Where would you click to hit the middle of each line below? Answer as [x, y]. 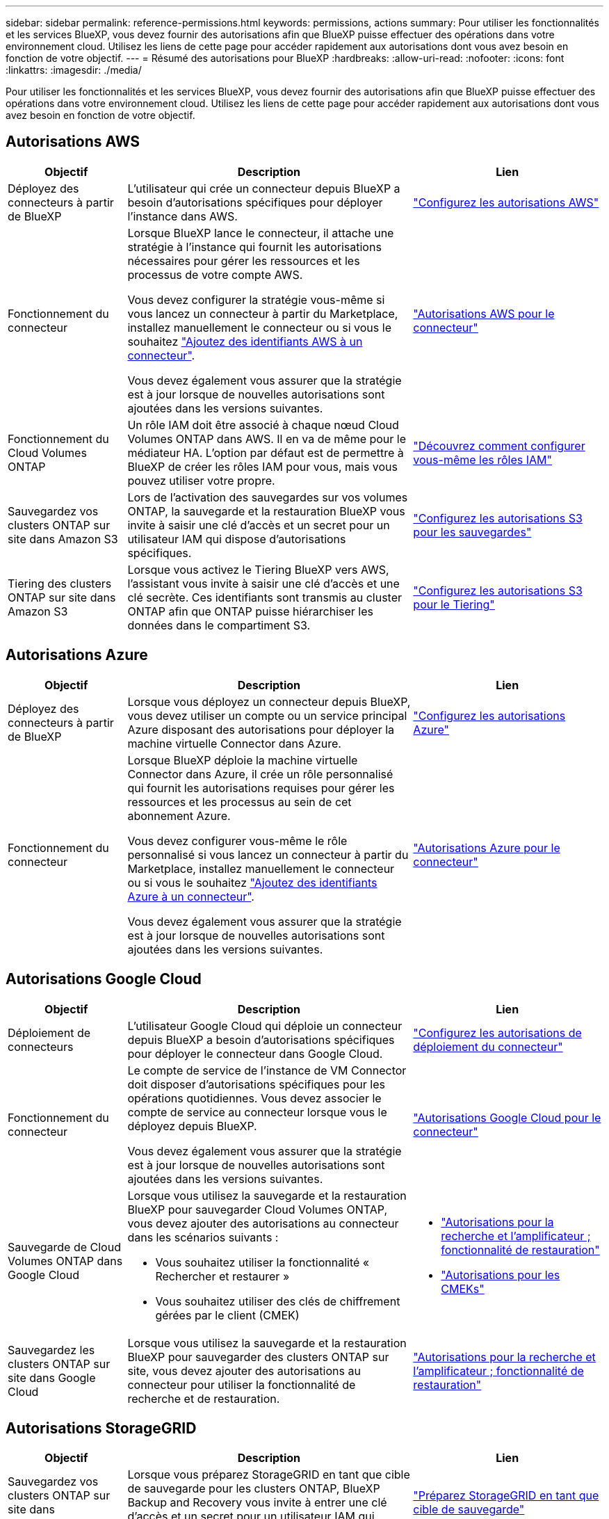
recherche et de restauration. [204, 1398]
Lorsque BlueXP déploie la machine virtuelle [243, 760]
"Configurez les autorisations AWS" [506, 202]
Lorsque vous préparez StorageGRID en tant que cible [269, 1475]
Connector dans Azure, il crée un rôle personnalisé [260, 774]
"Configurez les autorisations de [497, 1032]
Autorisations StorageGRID [101, 1428]
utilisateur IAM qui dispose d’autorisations [237, 539]
